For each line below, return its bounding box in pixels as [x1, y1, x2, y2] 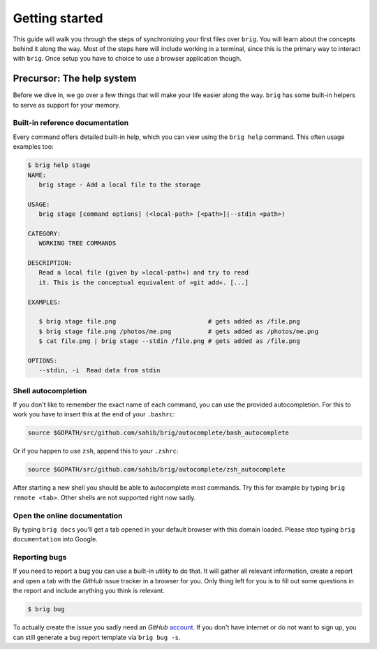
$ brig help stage [27, 161, 91, 169]
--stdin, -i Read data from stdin [38, 367, 161, 374]
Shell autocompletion [13, 386, 87, 395]
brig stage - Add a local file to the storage [38, 180, 201, 189]
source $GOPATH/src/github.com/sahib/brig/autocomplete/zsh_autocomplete [27, 465, 286, 474]
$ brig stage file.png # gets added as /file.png [38, 318, 300, 326]
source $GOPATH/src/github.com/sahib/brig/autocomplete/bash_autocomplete [27, 429, 290, 437]
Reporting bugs [13, 553, 67, 562]
